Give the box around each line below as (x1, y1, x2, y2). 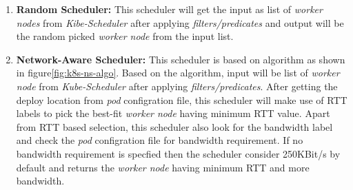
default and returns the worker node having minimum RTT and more (16, 160, 310, 174)
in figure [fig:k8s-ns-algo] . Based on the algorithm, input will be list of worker (16, 65, 340, 80)
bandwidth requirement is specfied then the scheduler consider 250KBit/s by (16, 146, 341, 160)
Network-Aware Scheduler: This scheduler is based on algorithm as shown (16, 52, 345, 66)
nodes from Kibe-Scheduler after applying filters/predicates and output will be (16, 15, 344, 30)
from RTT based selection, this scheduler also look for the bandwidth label (16, 119, 333, 134)
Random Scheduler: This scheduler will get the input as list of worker (16, 2, 323, 16)
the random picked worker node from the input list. (16, 29, 234, 43)
